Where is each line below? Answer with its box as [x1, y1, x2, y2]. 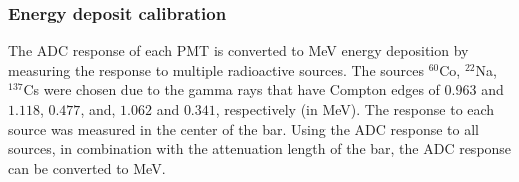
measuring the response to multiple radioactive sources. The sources [8, 59, 425, 80]
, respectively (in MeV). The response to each [215, 99, 495, 119]
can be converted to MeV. [8, 157, 166, 178]
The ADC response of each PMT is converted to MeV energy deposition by [8, 40, 469, 61]
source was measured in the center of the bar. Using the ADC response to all [8, 118, 479, 139]
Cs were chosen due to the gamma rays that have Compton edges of [23, 79, 440, 100]
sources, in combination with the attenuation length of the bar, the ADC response [8, 138, 512, 159]
